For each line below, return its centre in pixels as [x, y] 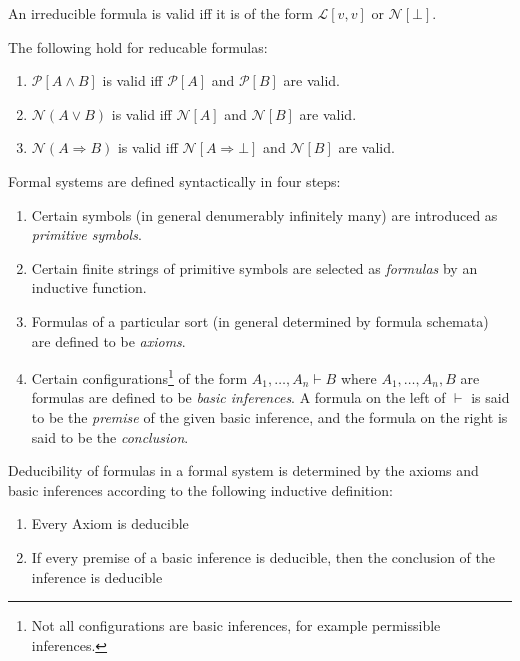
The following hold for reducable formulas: [138, 46]
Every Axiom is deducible [110, 523]
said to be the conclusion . [110, 436]
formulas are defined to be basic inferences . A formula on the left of [238, 397]
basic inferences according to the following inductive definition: [200, 489]
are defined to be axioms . [108, 340]
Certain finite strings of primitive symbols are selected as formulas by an [254, 267]
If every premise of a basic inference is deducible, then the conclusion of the [263, 556]
